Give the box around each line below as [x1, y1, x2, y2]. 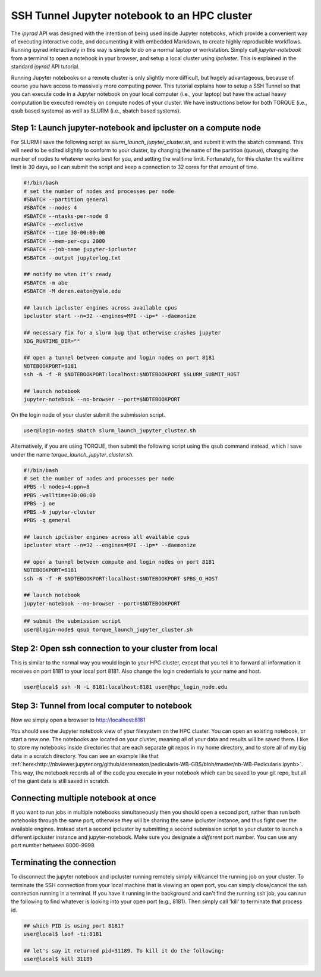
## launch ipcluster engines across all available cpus [23, 533, 190, 540]
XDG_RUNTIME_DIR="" [23, 338, 80, 345]
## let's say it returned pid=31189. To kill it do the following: [23, 947, 225, 954]
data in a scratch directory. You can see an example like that [11, 752, 159, 759]
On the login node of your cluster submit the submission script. [11, 411, 166, 419]
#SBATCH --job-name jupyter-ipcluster [23, 246, 137, 253]
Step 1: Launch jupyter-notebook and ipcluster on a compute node [11, 123, 262, 133]
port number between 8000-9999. [11, 842, 96, 849]
